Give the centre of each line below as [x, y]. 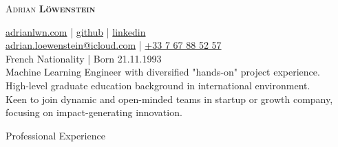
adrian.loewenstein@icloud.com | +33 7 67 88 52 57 [114, 45]
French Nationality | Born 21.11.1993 [84, 58]
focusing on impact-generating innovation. [94, 112]
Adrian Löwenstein [51, 8]
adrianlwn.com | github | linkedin [76, 31]
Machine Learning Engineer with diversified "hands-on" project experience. [163, 72]
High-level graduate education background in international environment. [158, 85]
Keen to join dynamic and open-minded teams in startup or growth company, [169, 99]
